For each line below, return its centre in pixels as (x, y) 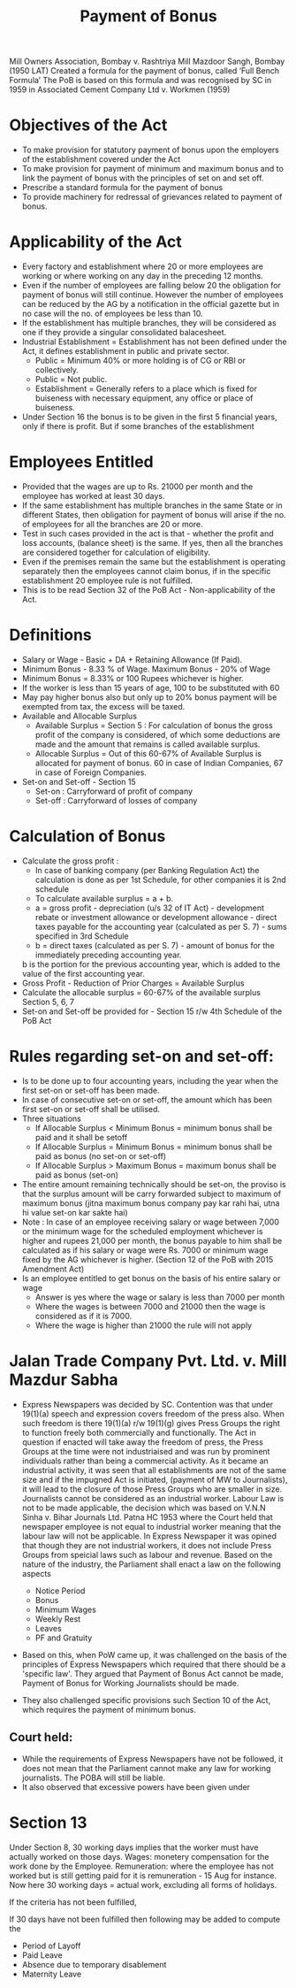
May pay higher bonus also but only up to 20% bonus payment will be (149, 697)
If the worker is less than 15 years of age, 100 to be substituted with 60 (151, 687)
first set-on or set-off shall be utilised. (91, 1109)
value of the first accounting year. (83, 973)
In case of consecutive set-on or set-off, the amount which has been (147, 1100)
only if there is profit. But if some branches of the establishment (138, 426)
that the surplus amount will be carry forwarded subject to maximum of (152, 1194)
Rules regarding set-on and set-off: (141, 1057)
